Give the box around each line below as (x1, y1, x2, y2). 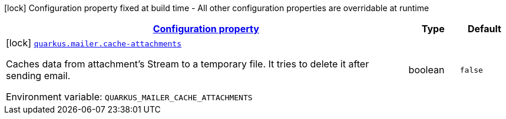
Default (467, 23, 501, 35)
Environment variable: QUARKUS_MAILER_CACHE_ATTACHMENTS (6, 91, 253, 103)
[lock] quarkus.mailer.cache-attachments (6, 37, 182, 49)
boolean (408, 64, 445, 76)
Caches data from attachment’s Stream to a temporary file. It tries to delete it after (6, 58, 369, 70)
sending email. (6, 70, 71, 81)
